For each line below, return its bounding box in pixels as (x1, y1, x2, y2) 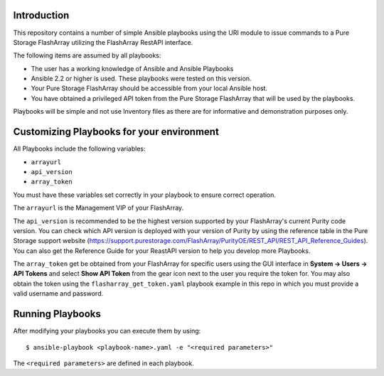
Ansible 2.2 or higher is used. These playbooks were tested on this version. (31, 75, 252, 83)
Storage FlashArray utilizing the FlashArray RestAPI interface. (13, 38, 193, 46)
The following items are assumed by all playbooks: (13, 51, 161, 60)
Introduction (13, 9, 70, 21)
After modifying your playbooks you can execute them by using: (13, 327, 201, 335)
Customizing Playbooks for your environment (13, 126, 220, 138)
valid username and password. (13, 289, 104, 298)
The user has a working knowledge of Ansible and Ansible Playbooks (31, 64, 234, 72)
